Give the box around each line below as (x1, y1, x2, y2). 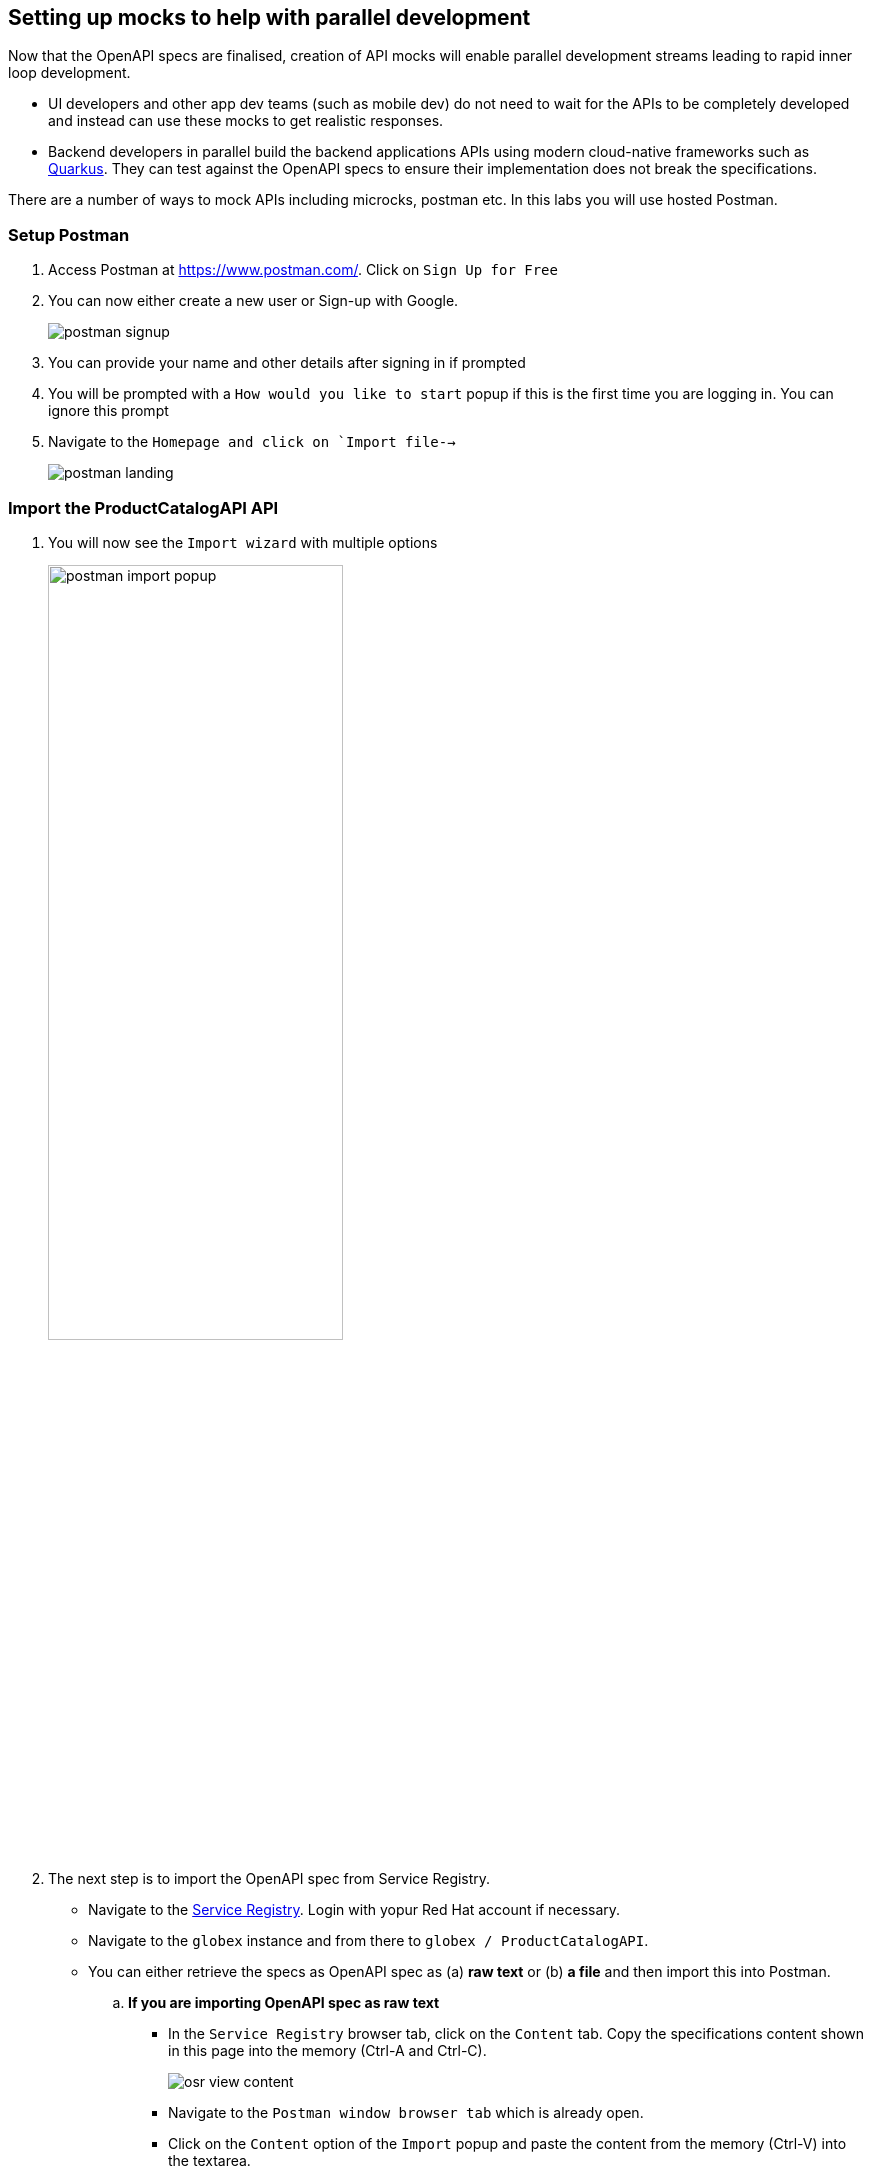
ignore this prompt (48, 402, 169, 420)
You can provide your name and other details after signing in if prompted (48, 354, 526, 372)
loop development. (8, 64, 131, 82)
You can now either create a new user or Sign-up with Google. (48, 292, 459, 310)
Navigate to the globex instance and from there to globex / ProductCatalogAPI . (88, 1932, 649, 1950)
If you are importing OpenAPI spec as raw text (128, 1994, 440, 2012)
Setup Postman (8, 224, 130, 245)
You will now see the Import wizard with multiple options (48, 533, 438, 551)
